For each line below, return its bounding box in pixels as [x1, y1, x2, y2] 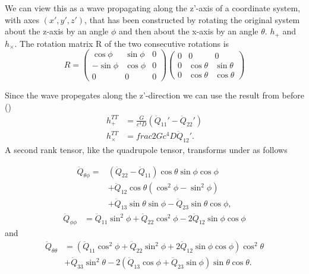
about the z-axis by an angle [5, 25, 109, 37]
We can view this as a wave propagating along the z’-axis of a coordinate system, [5, 2, 301, 14]
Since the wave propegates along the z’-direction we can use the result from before [5, 89, 304, 101]
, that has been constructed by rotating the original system [84, 13, 300, 26]
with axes [5, 13, 40, 26]
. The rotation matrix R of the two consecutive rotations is [14, 37, 229, 49]
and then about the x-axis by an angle [118, 25, 258, 37]
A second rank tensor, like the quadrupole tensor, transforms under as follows [5, 143, 288, 155]
